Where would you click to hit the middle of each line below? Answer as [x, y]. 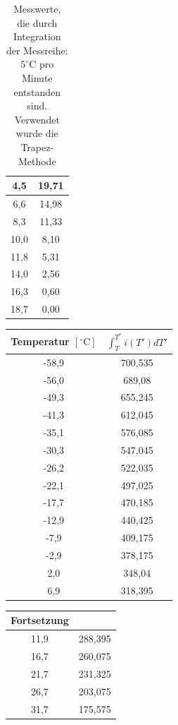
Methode [37, 161]
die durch [37, 22]
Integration [37, 36]
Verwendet [37, 119]
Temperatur [40, 341]
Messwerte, [37, 8]
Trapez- [37, 146]
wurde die [37, 133]
